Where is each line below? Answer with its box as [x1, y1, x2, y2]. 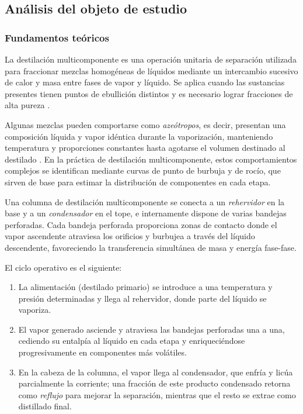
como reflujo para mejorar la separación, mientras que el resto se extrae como [18, 388, 296, 401]
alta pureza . [5, 99, 50, 111]
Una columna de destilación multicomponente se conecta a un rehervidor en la [5, 195, 285, 208]
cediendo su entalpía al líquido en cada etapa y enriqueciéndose [18, 334, 245, 347]
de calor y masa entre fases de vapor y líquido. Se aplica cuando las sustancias [5, 76, 285, 88]
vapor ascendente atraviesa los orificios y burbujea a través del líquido [5, 230, 255, 242]
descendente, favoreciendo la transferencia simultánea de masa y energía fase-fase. [5, 241, 297, 253]
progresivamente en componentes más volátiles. [18, 346, 187, 358]
